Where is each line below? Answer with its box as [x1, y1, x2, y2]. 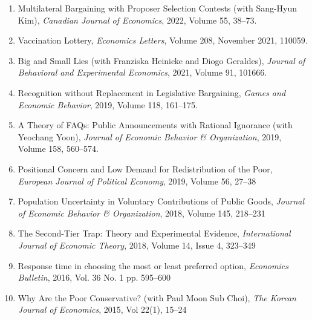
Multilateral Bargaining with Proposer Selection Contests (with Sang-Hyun [18, 2, 297, 14]
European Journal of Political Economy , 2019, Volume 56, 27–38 [18, 174, 256, 187]
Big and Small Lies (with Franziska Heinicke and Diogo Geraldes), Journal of [18, 54, 305, 67]
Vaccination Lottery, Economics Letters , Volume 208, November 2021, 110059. [18, 34, 308, 47]
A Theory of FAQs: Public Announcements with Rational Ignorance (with [18, 119, 293, 131]
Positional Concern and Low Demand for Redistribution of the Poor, [18, 162, 273, 175]
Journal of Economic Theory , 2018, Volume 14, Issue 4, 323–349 [18, 238, 256, 251]
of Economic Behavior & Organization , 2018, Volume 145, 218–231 [18, 206, 265, 219]
